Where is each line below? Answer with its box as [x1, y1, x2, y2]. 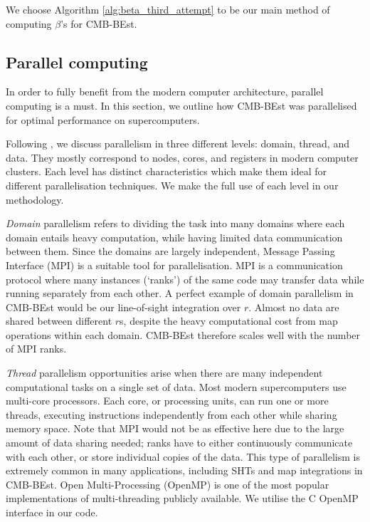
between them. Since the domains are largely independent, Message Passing [6, 244, 335, 259]
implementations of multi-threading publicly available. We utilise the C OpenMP [6, 491, 359, 506]
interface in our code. [6, 505, 98, 520]
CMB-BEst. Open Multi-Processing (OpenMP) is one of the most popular [6, 476, 329, 491]
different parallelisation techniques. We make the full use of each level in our [6, 177, 339, 192]
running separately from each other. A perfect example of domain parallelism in [6, 286, 354, 301]
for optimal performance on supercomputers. [6, 112, 200, 127]
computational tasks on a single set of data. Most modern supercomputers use [6, 379, 347, 394]
